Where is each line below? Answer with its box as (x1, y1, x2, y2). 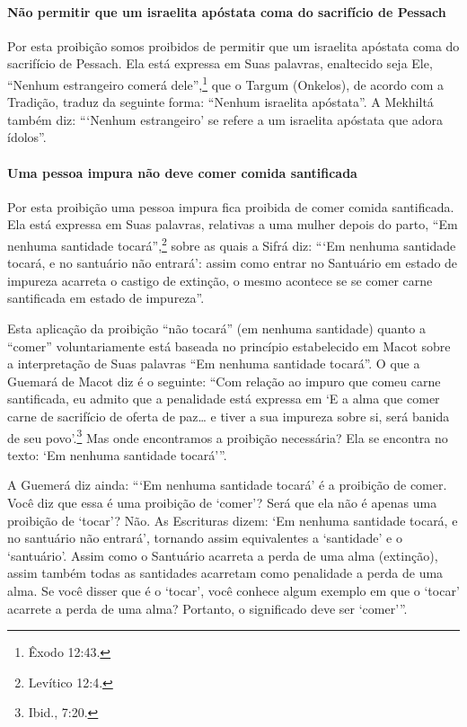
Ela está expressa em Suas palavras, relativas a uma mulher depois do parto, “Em (7, 215, 458, 234)
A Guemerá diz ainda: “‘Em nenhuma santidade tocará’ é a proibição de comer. (7, 475, 447, 494)
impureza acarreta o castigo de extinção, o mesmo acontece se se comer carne (7, 270, 433, 289)
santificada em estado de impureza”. (7, 288, 205, 307)
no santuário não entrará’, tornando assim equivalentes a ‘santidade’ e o (7, 528, 402, 547)
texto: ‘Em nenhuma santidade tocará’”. (7, 445, 227, 464)
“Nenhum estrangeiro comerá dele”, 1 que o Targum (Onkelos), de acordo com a (7, 72, 445, 93)
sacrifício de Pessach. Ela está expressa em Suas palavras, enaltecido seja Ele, (7, 54, 433, 73)
